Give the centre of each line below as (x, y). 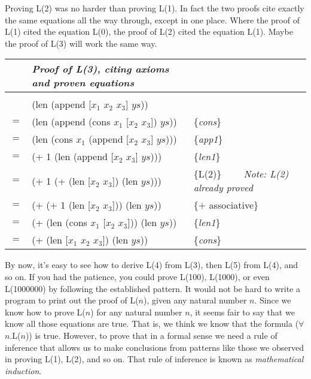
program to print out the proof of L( (72, 300)
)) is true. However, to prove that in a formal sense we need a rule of (151, 335)
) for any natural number (136, 312)
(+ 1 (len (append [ (73, 157)
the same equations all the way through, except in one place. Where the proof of (152, 19)
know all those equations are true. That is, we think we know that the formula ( (152, 324)
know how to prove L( (45, 312)
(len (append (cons (71, 122)
